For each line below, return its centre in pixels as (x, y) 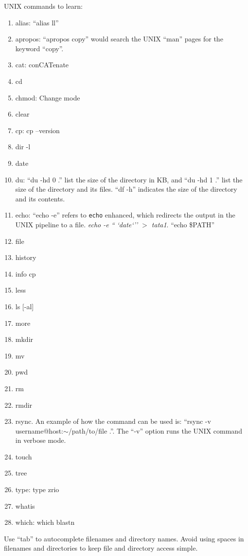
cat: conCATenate (42, 65)
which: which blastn (45, 522)
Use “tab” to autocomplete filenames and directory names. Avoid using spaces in (124, 538)
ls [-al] (25, 306)
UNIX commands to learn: (43, 6)
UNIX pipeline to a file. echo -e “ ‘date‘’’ (77, 224)
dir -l (23, 147)
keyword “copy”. (39, 48)
